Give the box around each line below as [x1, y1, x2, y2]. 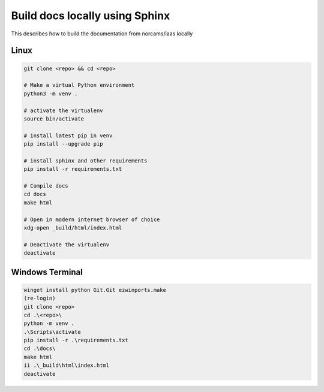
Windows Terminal [11, 267, 83, 277]
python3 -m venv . [23, 90, 78, 97]
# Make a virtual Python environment [23, 82, 135, 89]
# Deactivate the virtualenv [23, 241, 110, 248]
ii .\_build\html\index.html [23, 362, 110, 369]
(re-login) [23, 295, 56, 302]
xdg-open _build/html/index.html [23, 224, 122, 231]
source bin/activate [23, 115, 84, 122]
